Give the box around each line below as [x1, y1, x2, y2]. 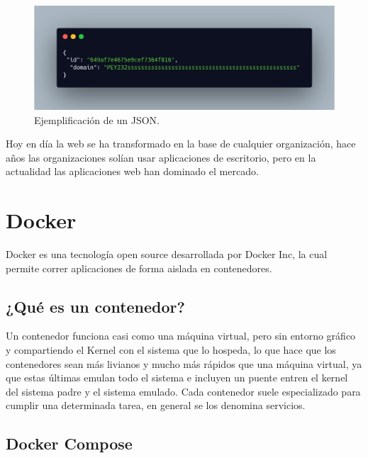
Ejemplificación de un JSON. [34, 112, 160, 127]
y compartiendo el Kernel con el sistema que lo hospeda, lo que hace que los [6, 342, 336, 357]
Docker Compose [6, 432, 133, 454]
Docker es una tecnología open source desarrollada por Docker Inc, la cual [6, 247, 328, 262]
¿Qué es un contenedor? [6, 295, 185, 317]
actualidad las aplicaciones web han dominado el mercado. [6, 164, 259, 179]
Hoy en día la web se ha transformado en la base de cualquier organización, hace [6, 136, 356, 151]
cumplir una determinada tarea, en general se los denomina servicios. [6, 398, 306, 413]
